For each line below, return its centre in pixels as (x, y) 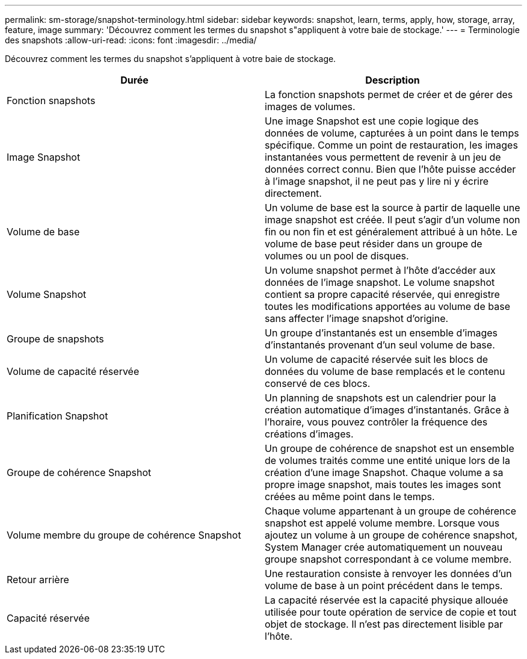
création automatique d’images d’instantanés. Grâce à (387, 410)
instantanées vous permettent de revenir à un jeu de (383, 157)
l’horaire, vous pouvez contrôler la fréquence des (376, 422)
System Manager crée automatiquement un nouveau (384, 547)
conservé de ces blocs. (318, 383)
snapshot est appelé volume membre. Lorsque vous (382, 523)
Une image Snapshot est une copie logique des (372, 121)
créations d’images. (309, 434)
